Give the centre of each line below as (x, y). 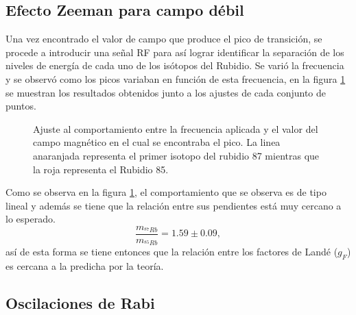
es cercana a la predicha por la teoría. (85, 266)
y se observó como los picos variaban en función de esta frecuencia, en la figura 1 (176, 78)
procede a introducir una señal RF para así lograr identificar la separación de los (175, 52)
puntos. (21, 106)
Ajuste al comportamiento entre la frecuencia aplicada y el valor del (176, 128)
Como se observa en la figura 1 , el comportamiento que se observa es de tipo (166, 192)
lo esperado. (31, 219)
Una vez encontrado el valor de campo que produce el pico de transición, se (164, 39)
